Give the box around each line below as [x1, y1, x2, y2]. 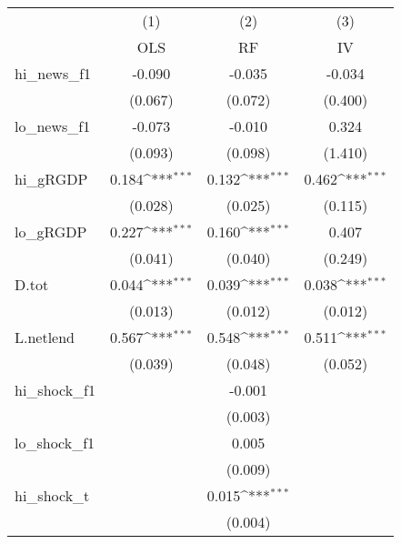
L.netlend [15, 327, 75, 348]
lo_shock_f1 [15, 432, 95, 453]
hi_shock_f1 [15, 379, 95, 400]
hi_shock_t [15, 485, 90, 506]
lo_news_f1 [15, 116, 91, 136]
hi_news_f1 [15, 63, 92, 84]
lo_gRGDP [15, 221, 87, 242]
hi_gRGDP [15, 168, 88, 189]
